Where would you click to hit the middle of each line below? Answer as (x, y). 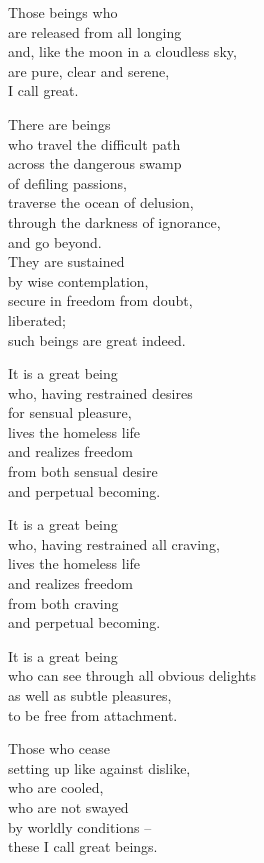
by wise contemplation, (78, 280)
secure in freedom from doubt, (100, 300)
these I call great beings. (83, 846)
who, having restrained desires (100, 392)
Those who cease (59, 748)
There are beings (59, 123)
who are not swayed (68, 806)
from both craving (63, 602)
